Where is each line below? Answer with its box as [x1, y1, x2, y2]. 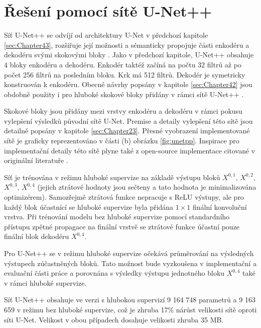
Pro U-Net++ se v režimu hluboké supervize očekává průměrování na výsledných [4, 248, 254, 258]
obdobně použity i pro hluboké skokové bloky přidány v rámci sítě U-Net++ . [4, 89, 244, 99]
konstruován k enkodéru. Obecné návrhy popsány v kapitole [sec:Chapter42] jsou [4, 79, 252, 90]
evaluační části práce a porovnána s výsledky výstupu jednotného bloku [4, 268, 225, 278]
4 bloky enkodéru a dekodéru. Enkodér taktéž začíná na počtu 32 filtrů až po [4, 59, 241, 69]
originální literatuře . [4, 155, 68, 166]
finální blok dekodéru [4, 231, 69, 241]
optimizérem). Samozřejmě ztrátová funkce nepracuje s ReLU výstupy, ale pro [4, 192, 244, 202]
